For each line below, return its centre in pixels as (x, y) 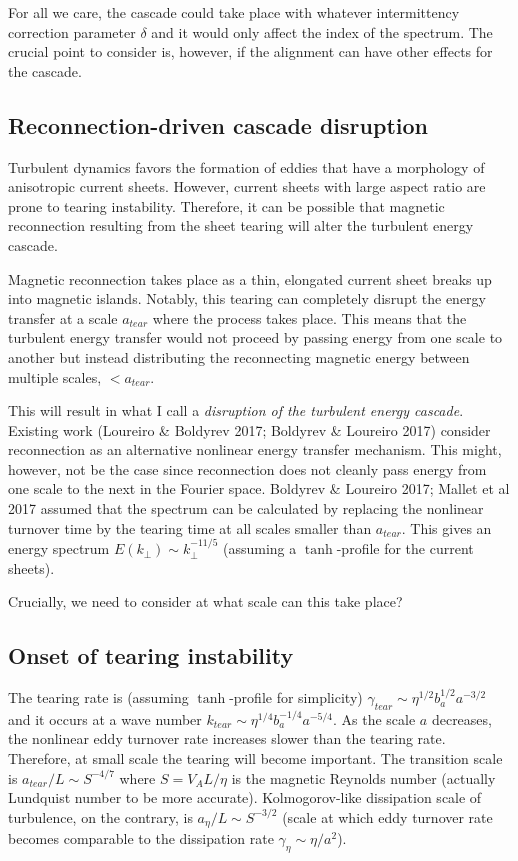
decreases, (461, 718)
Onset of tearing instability (151, 655)
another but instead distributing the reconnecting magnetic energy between (239, 356)
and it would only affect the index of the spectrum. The (322, 31)
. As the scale (374, 718)
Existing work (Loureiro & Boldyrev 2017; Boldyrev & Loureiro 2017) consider (249, 429)
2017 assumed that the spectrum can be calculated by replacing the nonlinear (246, 508)
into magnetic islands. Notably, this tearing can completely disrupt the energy (247, 298)
